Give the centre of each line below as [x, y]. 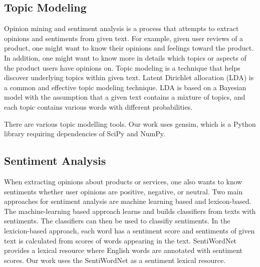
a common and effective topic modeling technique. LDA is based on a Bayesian [125, 87]
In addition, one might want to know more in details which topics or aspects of [125, 57]
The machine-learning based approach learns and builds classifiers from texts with [130, 211]
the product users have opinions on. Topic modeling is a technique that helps [122, 67]
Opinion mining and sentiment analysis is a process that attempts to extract [121, 28]
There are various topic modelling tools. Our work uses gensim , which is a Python [130, 123]
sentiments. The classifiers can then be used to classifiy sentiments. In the [117, 221]
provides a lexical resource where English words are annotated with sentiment [123, 250]
